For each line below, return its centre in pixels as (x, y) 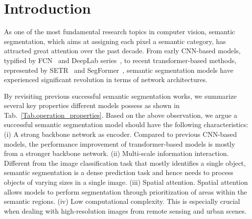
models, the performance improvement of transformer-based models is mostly (120, 143)
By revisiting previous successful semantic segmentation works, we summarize (120, 96)
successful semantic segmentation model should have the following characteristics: (126, 124)
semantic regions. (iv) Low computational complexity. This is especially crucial (122, 201)
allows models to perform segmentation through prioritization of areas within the (126, 191)
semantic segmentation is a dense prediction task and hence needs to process (119, 172)
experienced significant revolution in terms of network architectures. (106, 79)
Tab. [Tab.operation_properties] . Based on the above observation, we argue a (121, 115)
